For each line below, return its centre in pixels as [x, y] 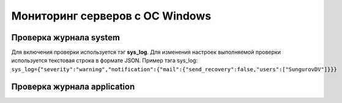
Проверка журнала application [73, 86]
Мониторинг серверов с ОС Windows [111, 16]
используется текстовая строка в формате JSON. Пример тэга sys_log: [105, 60]
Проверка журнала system [66, 37]
